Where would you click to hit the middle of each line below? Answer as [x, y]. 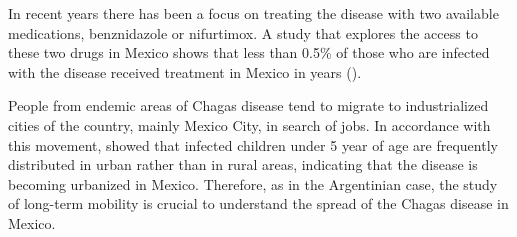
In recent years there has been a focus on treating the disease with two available [253, 13]
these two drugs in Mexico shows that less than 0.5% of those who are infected [249, 52]
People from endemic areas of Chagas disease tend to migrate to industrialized [248, 105]
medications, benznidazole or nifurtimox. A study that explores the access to [243, 32]
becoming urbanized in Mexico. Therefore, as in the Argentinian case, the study [253, 183]
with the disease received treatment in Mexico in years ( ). [185, 71]
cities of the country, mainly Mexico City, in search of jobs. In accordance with [249, 124]
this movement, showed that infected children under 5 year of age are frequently [253, 144]
